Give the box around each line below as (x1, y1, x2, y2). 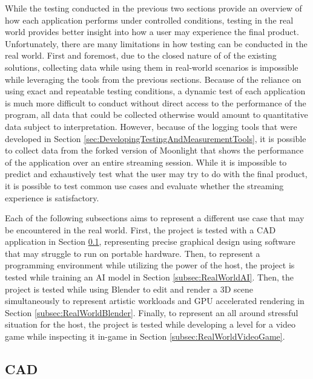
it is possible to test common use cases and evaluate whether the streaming (5, 179, 284, 192)
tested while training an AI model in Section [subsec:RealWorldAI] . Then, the (5, 271, 294, 283)
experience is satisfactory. (5, 191, 99, 204)
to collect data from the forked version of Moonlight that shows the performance (5, 144, 304, 157)
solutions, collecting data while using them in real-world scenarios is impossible (5, 60, 298, 73)
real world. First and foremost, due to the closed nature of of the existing (5, 49, 277, 62)
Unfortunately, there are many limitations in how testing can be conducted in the (5, 37, 308, 50)
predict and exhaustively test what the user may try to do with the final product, (5, 167, 308, 180)
